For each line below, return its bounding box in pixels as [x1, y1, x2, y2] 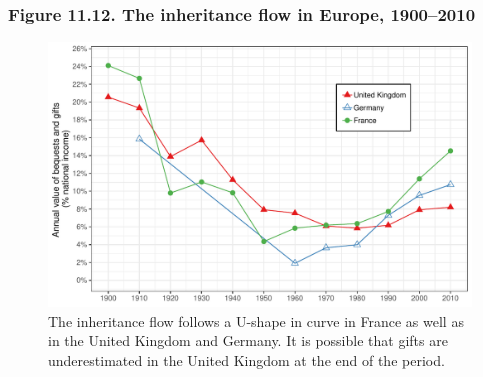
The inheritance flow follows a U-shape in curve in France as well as [48, 310, 464, 331]
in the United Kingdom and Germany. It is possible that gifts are [48, 330, 448, 351]
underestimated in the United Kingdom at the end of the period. [48, 350, 445, 370]
